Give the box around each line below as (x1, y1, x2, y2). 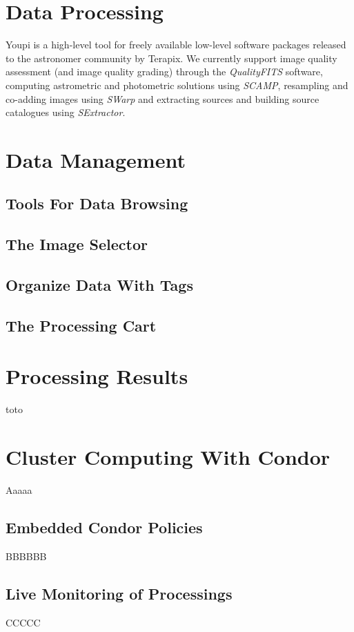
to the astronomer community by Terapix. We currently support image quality (6, 50, 337, 65)
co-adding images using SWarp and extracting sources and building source (6, 91, 319, 106)
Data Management (6, 145, 186, 173)
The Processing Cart (6, 314, 157, 336)
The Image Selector (6, 233, 148, 255)
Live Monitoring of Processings (6, 582, 233, 604)
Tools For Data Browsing (6, 193, 188, 214)
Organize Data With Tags (6, 274, 193, 296)
